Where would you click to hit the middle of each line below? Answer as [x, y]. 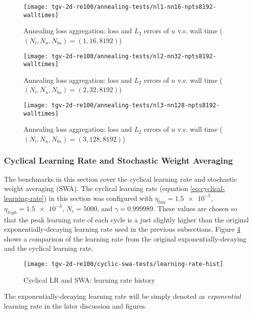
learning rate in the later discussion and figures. [76, 305]
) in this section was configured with [98, 198]
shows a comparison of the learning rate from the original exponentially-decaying [125, 238]
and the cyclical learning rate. [49, 248]
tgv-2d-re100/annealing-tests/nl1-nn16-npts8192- [134, 7]
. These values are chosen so [195, 208]
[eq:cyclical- [207, 188]
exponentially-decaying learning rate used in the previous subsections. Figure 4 [122, 229]
